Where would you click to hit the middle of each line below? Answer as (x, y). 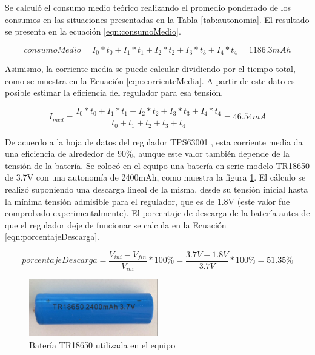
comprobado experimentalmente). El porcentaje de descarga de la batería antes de (157, 213)
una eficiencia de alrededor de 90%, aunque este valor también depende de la (147, 154)
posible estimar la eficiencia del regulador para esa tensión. (114, 92)
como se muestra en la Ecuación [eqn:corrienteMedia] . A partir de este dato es (150, 80)
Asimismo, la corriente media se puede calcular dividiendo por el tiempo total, (150, 69)
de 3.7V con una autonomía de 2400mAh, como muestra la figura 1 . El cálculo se (155, 177)
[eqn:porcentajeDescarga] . (52, 237)
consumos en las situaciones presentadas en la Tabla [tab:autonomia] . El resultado (157, 19)
